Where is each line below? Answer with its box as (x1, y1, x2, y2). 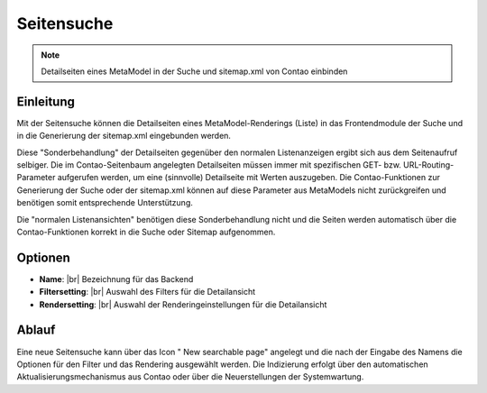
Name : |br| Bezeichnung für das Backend (39, 273, 194, 284)
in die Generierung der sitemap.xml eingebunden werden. (16, 131, 232, 142)
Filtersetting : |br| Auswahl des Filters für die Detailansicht (39, 287, 256, 297)
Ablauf (16, 323, 56, 338)
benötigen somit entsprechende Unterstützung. (16, 197, 193, 208)
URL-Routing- (402, 160, 455, 170)
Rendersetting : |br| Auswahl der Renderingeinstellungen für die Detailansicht (39, 298, 327, 310)
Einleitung (16, 94, 76, 109)
